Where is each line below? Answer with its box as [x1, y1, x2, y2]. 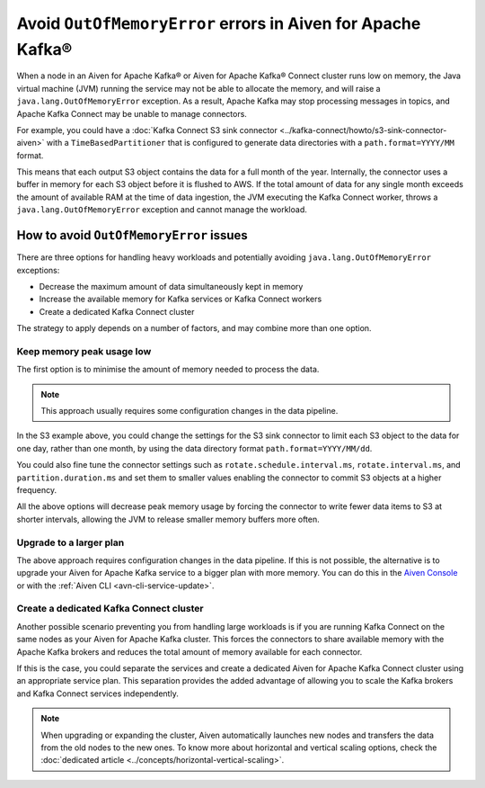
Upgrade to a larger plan [16, 536, 125, 549]
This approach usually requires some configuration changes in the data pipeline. [40, 406, 339, 416]
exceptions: [16, 264, 60, 275]
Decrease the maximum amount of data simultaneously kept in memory [39, 281, 304, 291]
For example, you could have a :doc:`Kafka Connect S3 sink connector [16, 124, 278, 135]
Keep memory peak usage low [16, 345, 152, 357]
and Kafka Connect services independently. [16, 688, 179, 699]
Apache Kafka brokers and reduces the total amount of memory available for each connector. [16, 646, 363, 657]
